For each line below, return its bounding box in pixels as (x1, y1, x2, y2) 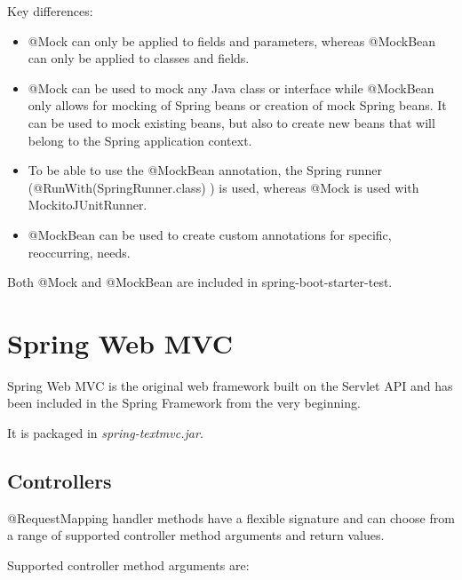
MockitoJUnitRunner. (28, 195, 147, 214)
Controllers (7, 467, 112, 495)
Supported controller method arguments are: (7, 556, 250, 575)
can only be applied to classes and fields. (28, 49, 250, 68)
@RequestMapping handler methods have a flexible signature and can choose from (7, 508, 455, 527)
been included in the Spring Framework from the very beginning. (7, 393, 361, 412)
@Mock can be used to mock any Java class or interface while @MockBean (28, 78, 434, 97)
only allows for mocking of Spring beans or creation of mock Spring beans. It (28, 96, 447, 115)
